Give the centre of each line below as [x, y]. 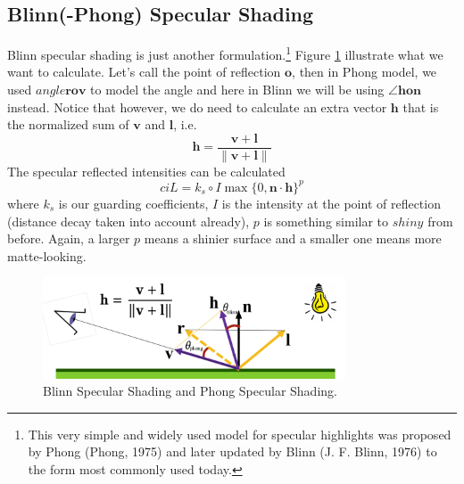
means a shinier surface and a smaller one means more [293, 238]
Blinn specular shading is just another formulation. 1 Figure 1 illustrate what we [225, 53]
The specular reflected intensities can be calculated [146, 171]
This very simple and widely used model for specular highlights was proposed [240, 434]
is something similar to [326, 221]
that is [421, 107]
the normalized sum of [68, 124]
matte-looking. [47, 255]
